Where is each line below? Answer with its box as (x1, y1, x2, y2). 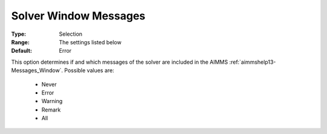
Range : (11, 38, 30, 45)
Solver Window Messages (11, 9, 145, 22)
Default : (11, 47, 33, 55)
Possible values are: (64, 67, 114, 74)
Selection (59, 30, 83, 38)
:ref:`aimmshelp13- (229, 58, 276, 65)
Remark (41, 106, 61, 113)
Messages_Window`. (11, 67, 64, 74)
